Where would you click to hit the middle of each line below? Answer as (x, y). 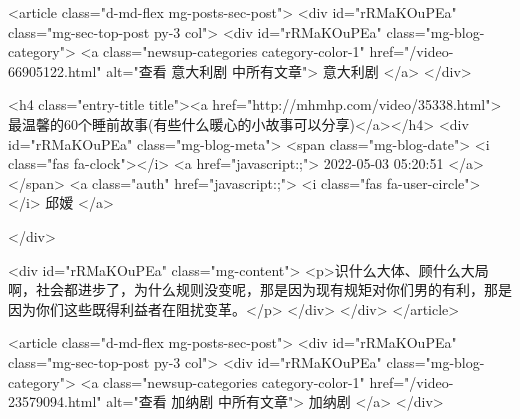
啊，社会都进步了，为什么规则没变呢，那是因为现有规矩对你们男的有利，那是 (260, 289)
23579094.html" (55, 401)
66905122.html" (55, 70)
